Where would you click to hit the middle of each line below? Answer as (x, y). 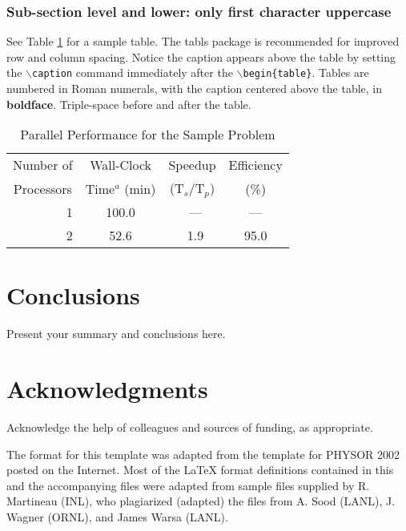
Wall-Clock (121, 165)
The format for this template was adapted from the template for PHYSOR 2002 (203, 454)
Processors (42, 188)
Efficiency (255, 165)
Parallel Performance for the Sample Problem (148, 135)
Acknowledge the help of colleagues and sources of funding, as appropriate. (190, 427)
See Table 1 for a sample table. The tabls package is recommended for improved (203, 41)
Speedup (192, 165)
